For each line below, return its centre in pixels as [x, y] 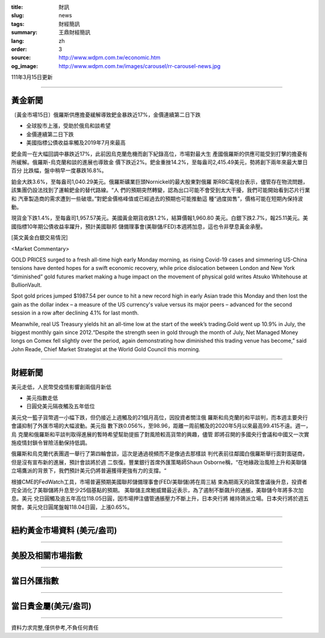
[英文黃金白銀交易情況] [40, 237]
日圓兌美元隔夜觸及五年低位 [60, 406]
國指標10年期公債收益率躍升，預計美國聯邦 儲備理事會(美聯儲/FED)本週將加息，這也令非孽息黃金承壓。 [138, 227]
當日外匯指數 [35, 580]
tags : [18, 23]
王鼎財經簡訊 [74, 33]
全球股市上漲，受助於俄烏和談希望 [68, 126]
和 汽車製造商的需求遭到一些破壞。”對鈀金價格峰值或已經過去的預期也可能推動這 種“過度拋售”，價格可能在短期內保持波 [157, 198]
